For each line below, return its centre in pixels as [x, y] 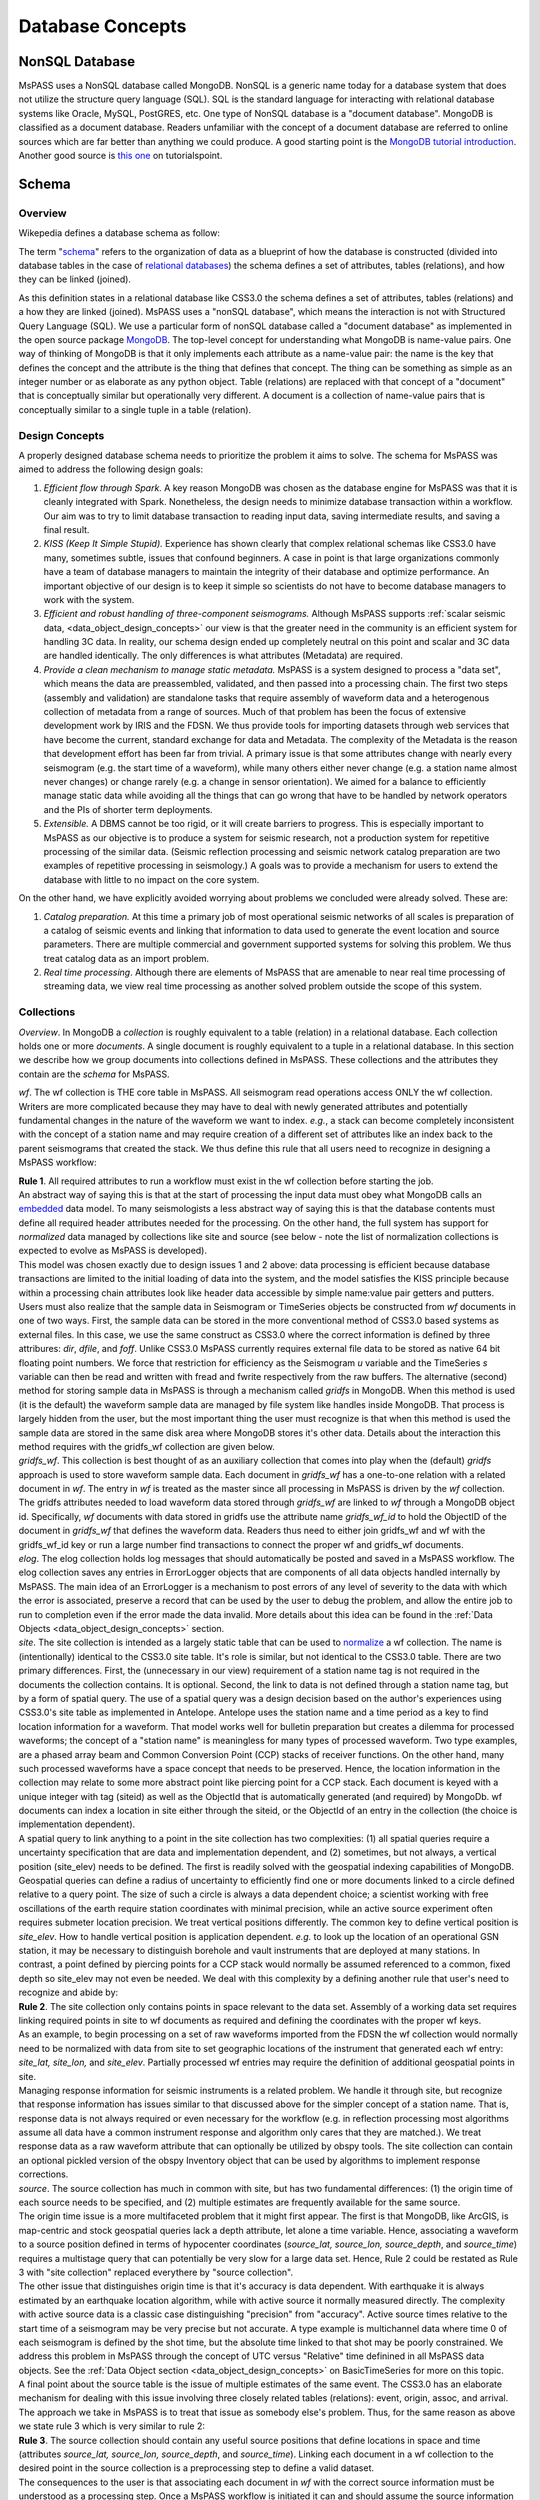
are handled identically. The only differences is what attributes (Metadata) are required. [223, 656]
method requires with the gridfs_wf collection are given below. [146, 1446]
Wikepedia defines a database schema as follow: [119, 233]
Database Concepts [102, 26]
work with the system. [89, 599]
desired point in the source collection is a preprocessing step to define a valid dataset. [196, 2468]
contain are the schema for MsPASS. [94, 1074]
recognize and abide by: [68, 1992]
